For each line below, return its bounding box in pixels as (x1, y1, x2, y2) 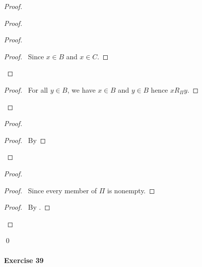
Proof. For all (4, 84, 48, 95)
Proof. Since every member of (4, 185, 97, 195)
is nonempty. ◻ (107, 185, 155, 195)
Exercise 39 (4, 255, 44, 265)
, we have (67, 84, 96, 95)
